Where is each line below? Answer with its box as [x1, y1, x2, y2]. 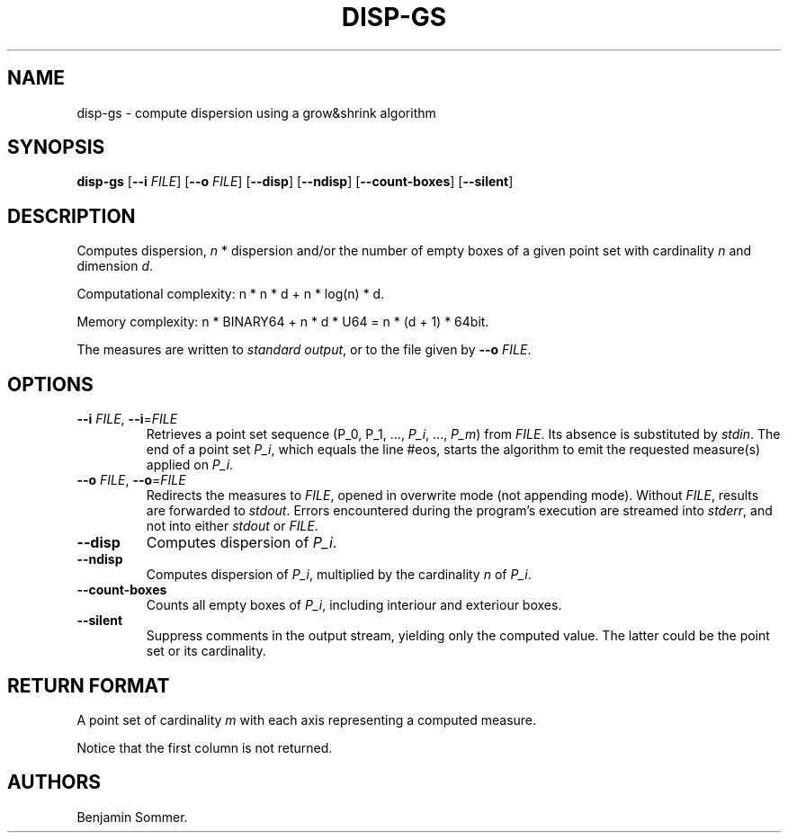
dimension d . [76, 258, 154, 274]
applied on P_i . [146, 457, 234, 473]
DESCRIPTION [7, 204, 136, 228]
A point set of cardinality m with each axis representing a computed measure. [76, 711, 537, 728]
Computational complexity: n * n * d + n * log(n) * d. [76, 286, 385, 302]
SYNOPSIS [7, 136, 105, 159]
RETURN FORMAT [7, 674, 170, 697]
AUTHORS [7, 771, 102, 794]
